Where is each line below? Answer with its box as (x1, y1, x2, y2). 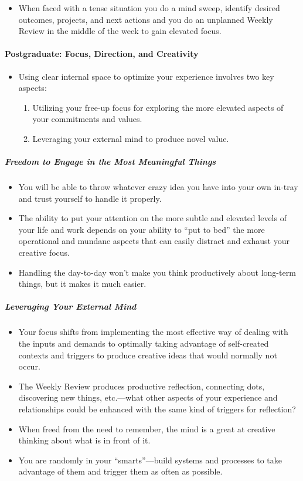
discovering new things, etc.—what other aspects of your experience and (18, 391, 278, 404)
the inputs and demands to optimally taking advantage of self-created (18, 337, 269, 350)
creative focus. (18, 246, 70, 259)
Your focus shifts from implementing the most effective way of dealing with (18, 326, 288, 338)
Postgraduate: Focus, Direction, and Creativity (5, 48, 199, 60)
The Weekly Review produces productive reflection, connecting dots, (18, 380, 265, 392)
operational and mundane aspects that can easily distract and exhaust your (18, 235, 290, 247)
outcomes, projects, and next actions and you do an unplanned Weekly (18, 13, 273, 25)
